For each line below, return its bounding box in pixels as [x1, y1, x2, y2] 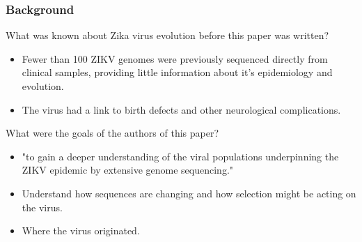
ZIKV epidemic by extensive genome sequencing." [22, 162, 234, 177]
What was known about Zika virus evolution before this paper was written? [6, 28, 329, 43]
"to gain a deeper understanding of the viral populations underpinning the [22, 149, 339, 163]
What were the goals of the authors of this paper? [6, 126, 219, 140]
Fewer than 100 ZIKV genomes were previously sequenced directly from [22, 51, 328, 66]
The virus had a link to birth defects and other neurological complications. [22, 102, 341, 116]
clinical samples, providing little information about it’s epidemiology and [22, 65, 333, 80]
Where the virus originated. [22, 223, 140, 238]
